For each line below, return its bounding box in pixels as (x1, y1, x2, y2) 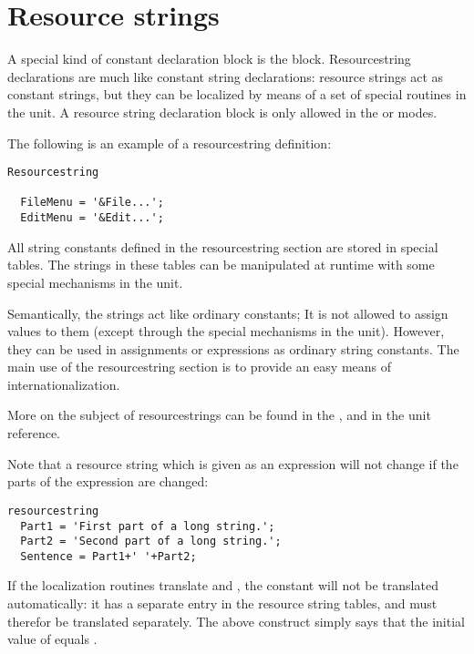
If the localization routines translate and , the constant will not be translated (7, 576, 438, 595)
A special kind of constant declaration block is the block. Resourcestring (7, 49, 411, 68)
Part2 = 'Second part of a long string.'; (20, 535, 282, 548)
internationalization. (7, 374, 120, 393)
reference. (7, 424, 61, 443)
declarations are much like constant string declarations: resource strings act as (7, 66, 444, 86)
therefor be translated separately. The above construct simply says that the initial (7, 611, 465, 630)
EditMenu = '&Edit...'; (20, 211, 164, 225)
